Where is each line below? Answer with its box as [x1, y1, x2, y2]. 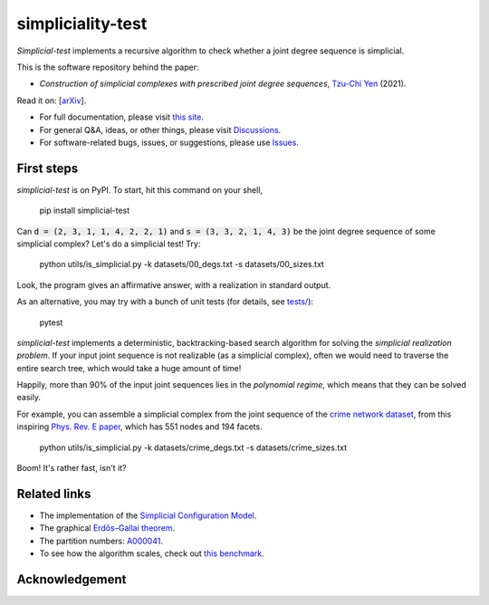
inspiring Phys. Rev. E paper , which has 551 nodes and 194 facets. [16, 421, 263, 432]
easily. [16, 392, 41, 403]
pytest [39, 317, 63, 328]
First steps [16, 160, 79, 176]
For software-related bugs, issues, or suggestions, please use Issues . [39, 137, 299, 148]
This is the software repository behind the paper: [16, 62, 199, 72]
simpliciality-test [16, 14, 148, 34]
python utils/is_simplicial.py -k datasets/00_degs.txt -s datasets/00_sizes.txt [39, 259, 325, 270]
